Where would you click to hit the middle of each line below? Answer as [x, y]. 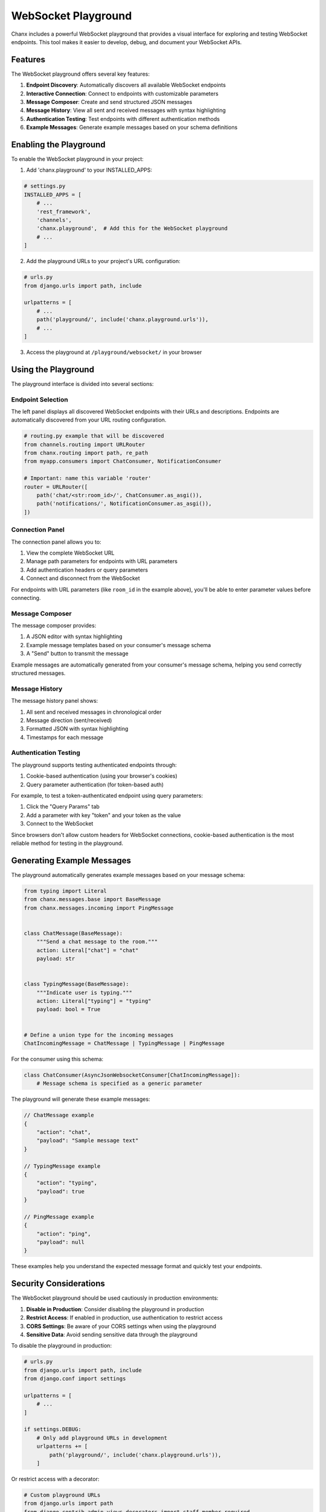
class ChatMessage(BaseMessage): [73, 933]
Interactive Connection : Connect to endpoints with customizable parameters [122, 93]
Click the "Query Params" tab [63, 807]
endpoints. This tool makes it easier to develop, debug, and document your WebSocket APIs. [126, 42]
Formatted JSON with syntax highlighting [77, 729]
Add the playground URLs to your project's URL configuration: [103, 261]
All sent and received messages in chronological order [94, 712]
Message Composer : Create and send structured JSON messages [109, 102]
